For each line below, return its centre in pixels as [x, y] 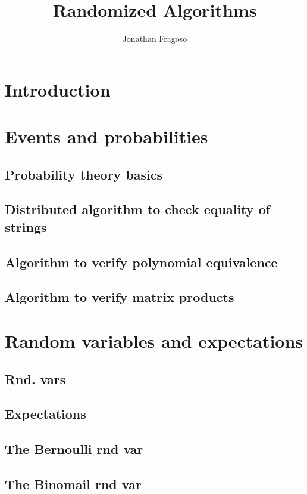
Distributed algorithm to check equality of [137, 209]
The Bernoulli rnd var [74, 449]
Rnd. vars [35, 379]
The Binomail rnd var [73, 484]
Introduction [58, 89]
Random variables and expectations [154, 340]
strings [26, 226]
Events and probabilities [106, 136]
